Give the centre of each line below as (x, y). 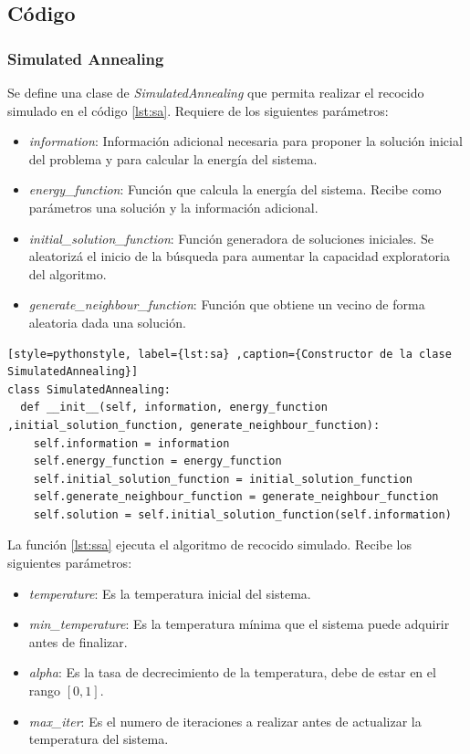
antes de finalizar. (78, 641)
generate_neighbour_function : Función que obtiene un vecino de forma (227, 304)
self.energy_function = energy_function (157, 461)
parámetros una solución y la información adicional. (173, 207)
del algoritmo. (68, 273)
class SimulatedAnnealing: (89, 389)
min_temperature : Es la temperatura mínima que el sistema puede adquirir (239, 624)
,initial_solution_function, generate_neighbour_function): (194, 425)
